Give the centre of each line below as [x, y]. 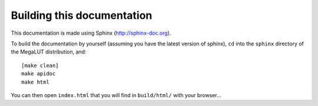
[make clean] [40, 65]
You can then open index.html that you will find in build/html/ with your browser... [116, 95]
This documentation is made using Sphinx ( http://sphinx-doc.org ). [91, 33]
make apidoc [39, 74]
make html [35, 82]
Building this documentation [82, 15]
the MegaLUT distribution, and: [49, 52]
